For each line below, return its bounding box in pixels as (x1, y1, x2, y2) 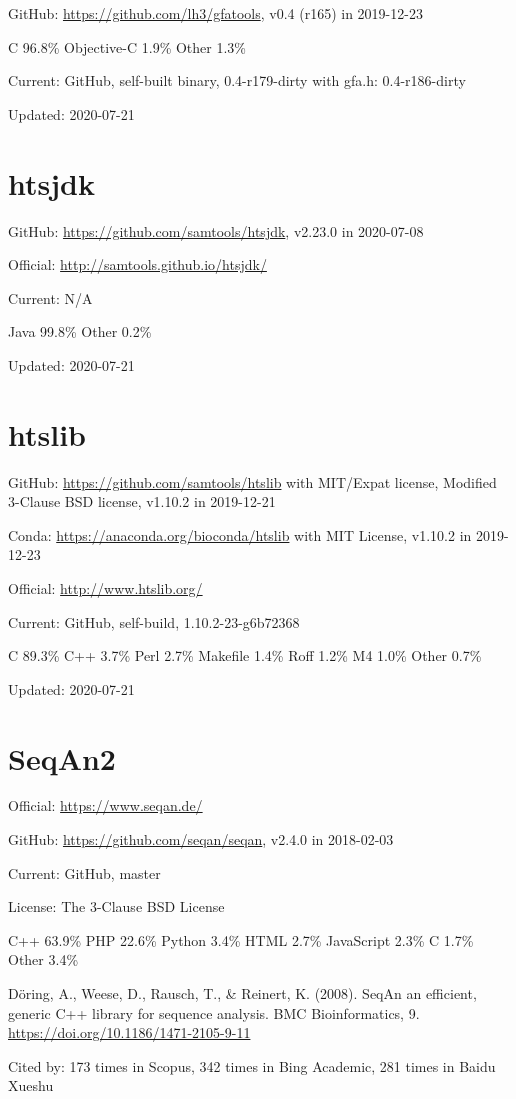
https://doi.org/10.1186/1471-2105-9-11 (8, 1022, 251, 1043)
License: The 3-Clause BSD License (8, 896, 225, 917)
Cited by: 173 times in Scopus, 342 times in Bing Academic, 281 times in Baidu (8, 1055, 496, 1076)
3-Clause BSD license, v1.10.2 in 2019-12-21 (8, 491, 276, 512)
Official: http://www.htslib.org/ (8, 577, 203, 598)
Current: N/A (8, 287, 93, 308)
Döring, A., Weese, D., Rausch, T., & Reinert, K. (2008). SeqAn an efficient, (8, 983, 477, 1004)
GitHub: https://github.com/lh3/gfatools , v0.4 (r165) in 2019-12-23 (8, 3, 423, 23)
